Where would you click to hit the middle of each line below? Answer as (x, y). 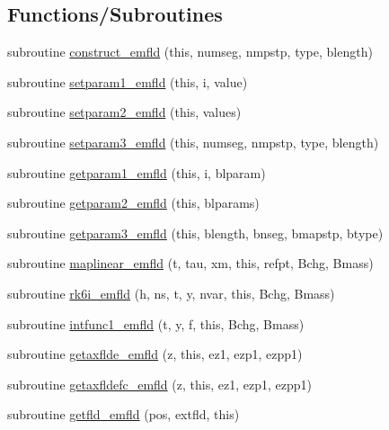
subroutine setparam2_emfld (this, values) (124, 112)
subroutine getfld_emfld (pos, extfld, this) (124, 414)
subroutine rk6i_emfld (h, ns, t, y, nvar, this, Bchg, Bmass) (171, 293)
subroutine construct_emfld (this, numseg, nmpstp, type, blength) (190, 52)
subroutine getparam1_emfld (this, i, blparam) (137, 172)
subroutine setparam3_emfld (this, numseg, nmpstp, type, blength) (193, 142)
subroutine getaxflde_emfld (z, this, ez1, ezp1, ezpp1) (155, 354)
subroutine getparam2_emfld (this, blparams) (133, 203)
